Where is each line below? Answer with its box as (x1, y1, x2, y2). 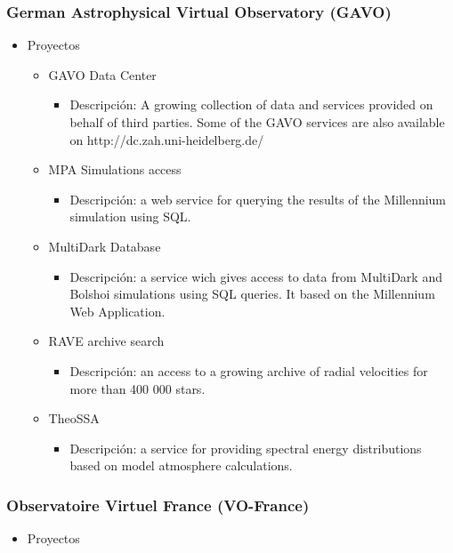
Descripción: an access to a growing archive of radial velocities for (69, 361, 428, 380)
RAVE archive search (48, 332, 165, 350)
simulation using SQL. (69, 207, 191, 226)
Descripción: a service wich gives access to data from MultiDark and (69, 267, 442, 285)
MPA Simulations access (48, 160, 182, 179)
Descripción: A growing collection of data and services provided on (69, 95, 433, 114)
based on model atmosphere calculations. (69, 456, 293, 475)
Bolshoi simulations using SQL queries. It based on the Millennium (69, 285, 435, 303)
